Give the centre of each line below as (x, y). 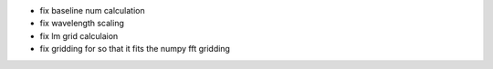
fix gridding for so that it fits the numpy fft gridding (135, 49)
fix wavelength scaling (82, 24)
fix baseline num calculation (92, 10)
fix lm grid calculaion (79, 35)
